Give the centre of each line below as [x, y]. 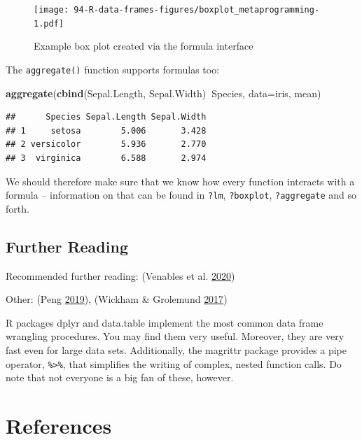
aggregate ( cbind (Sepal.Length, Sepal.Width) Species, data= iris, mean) [163, 93]
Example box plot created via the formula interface [144, 46]
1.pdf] [49, 23]
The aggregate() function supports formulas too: [113, 69]
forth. [18, 208]
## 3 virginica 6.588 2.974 [106, 158]
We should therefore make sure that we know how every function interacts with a [180, 181]
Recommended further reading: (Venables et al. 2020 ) [120, 275]
